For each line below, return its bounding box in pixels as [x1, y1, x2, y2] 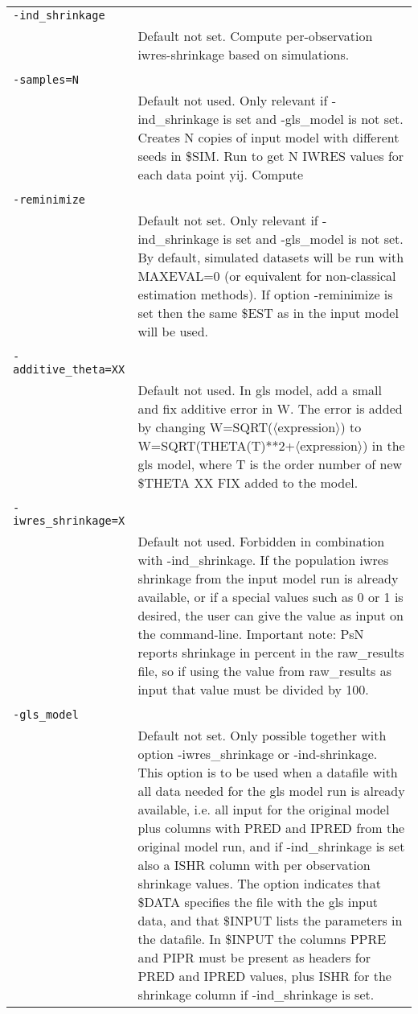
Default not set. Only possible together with [137, 726, 387, 744]
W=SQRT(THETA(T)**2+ [137, 436, 295, 455]
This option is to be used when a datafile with [137, 763, 398, 781]
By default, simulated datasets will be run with [137, 248, 404, 266]
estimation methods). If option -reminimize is [137, 285, 393, 303]
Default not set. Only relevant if [137, 211, 318, 229]
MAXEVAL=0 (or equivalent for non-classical [137, 266, 396, 285]
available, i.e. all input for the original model [137, 800, 390, 818]
